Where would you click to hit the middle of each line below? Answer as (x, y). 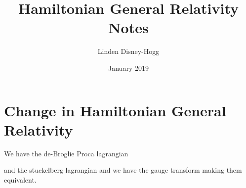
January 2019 (128, 68)
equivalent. (20, 179)
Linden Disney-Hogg (128, 51)
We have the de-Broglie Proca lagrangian (66, 153)
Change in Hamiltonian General (115, 110)
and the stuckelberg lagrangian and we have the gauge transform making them (123, 170)
